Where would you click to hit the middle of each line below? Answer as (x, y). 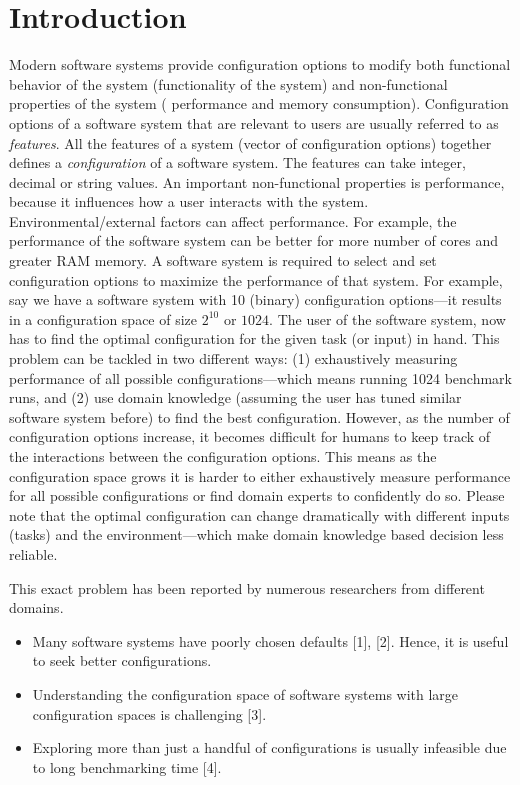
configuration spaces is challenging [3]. (149, 713)
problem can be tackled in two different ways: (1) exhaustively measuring (233, 358)
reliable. (33, 553)
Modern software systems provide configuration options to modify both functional (260, 64)
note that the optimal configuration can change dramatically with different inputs (259, 514)
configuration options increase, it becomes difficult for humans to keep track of (250, 436)
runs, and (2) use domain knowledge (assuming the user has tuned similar (235, 397)
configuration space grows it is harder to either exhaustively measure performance (260, 475)
